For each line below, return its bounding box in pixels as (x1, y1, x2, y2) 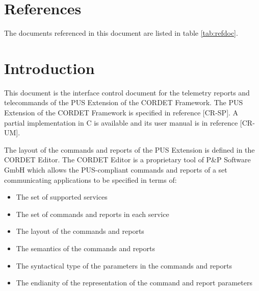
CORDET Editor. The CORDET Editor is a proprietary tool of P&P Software (4, 154, 251, 165)
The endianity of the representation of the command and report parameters (16, 277, 252, 288)
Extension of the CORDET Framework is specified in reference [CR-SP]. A (4, 107, 239, 118)
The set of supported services (16, 191, 108, 202)
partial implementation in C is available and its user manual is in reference (4, 117, 238, 128)
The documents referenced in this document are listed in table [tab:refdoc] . (4, 28, 238, 38)
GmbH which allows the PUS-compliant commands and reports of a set (4, 164, 227, 175)
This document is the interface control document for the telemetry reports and (4, 87, 250, 98)
